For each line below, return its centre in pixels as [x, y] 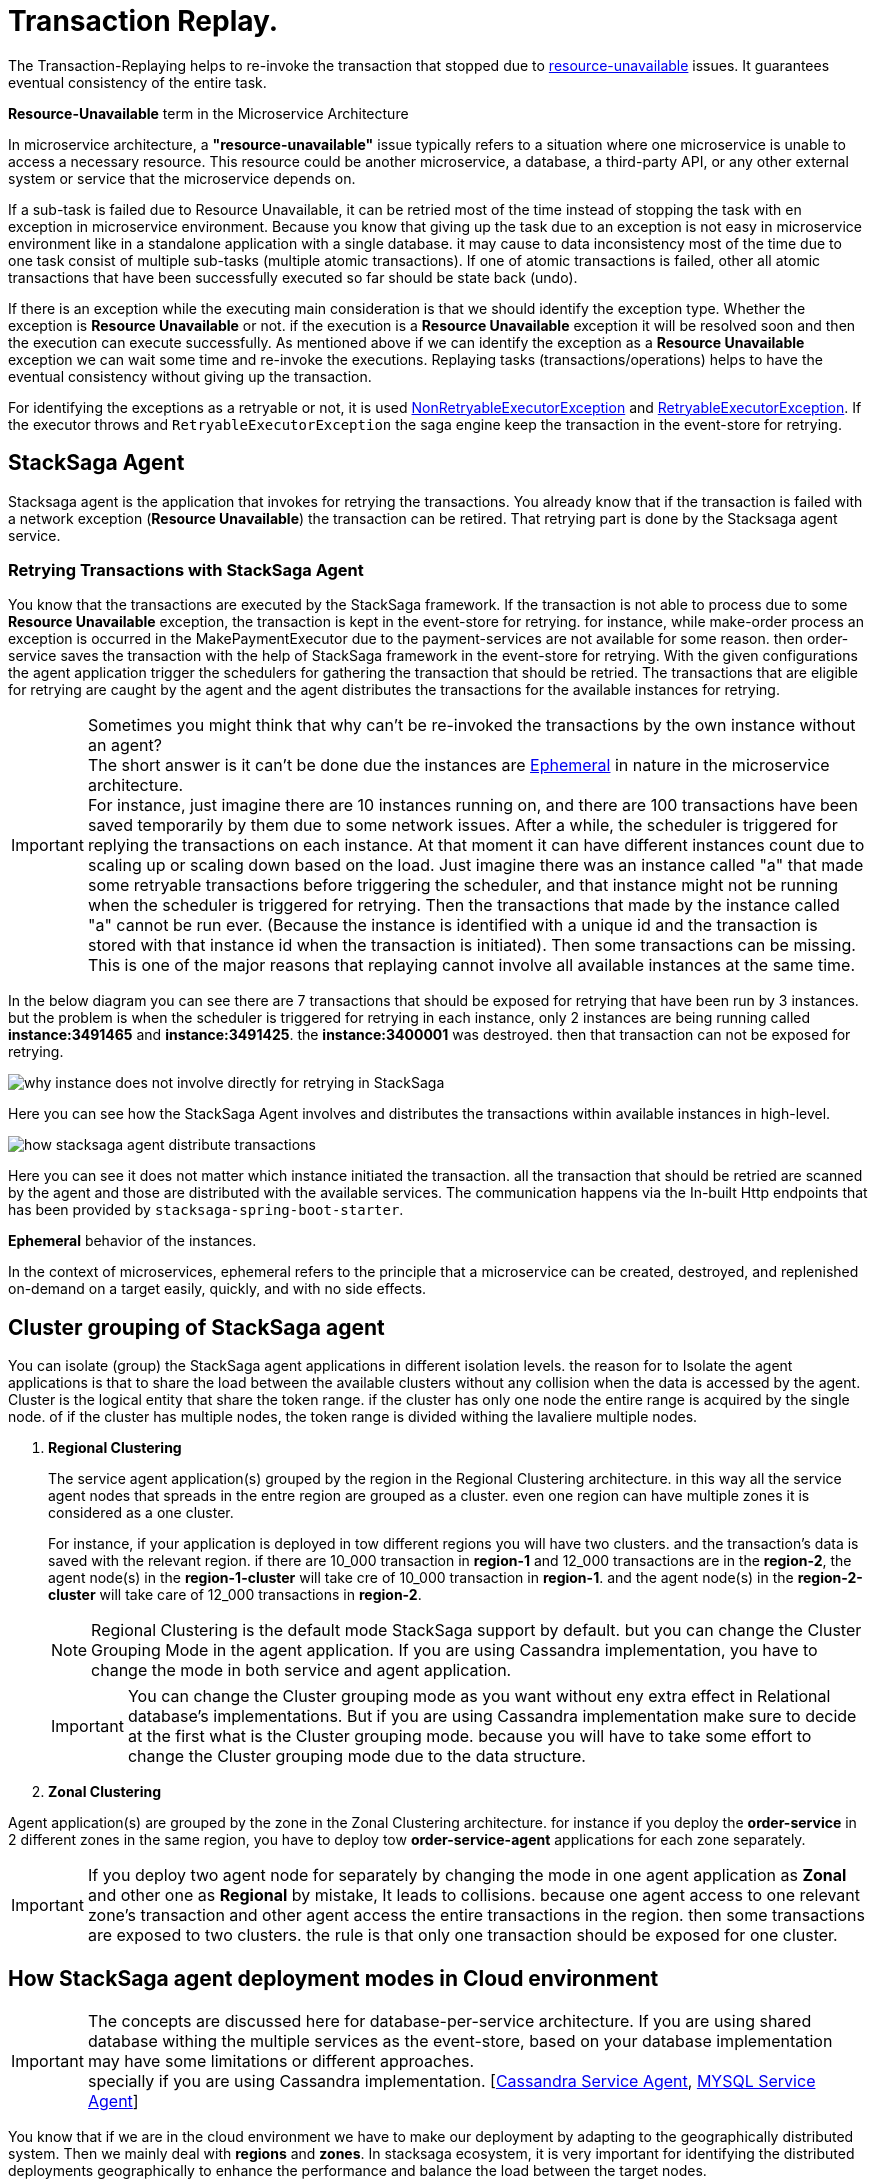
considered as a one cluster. [141, 1513]
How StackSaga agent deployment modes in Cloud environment [333, 1978]
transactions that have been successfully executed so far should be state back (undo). [293, 277]
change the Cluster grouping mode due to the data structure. [356, 1756]
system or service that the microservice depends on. [182, 178]
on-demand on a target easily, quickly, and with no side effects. [217, 1289]
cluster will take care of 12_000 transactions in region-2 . [235, 1595]
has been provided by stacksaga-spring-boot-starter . [206, 1210]
